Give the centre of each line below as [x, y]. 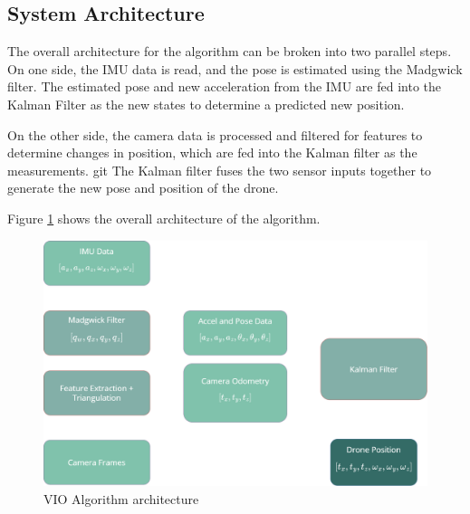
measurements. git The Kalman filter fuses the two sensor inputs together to [220, 170]
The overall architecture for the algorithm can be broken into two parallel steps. [230, 51]
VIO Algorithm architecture [121, 498]
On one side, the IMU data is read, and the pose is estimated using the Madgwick [235, 68]
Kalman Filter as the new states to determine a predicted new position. [206, 104]
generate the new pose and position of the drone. [143, 188]
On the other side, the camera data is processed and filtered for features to [215, 134]
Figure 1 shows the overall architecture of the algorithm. [164, 218]
